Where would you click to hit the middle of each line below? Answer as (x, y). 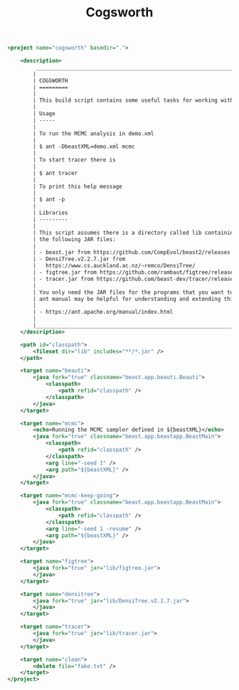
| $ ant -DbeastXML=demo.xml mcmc (84, 147)
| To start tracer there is (74, 160)
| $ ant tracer (55, 173)
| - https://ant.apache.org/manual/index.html (103, 312)
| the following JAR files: (74, 239)
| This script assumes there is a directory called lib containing (135, 233)
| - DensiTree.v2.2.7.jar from (79, 259)
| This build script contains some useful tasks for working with (133, 100)
